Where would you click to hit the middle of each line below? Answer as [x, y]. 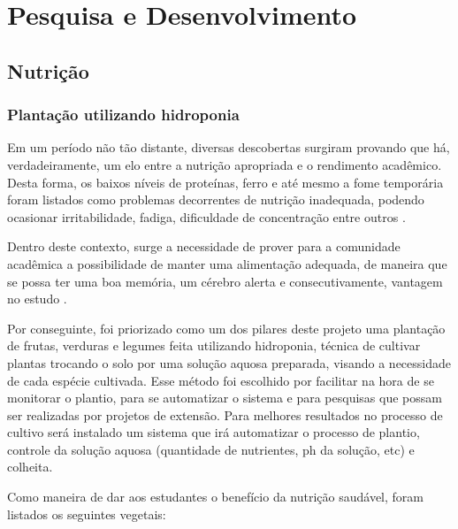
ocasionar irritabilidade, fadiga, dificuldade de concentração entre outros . [206, 216]
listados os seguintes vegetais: [87, 514]
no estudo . [37, 299]
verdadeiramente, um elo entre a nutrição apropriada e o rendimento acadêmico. [225, 164]
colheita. [30, 467]
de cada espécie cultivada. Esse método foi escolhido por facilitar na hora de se [221, 380]
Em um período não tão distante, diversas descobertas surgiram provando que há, [229, 147]
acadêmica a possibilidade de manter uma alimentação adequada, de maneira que [227, 263]
